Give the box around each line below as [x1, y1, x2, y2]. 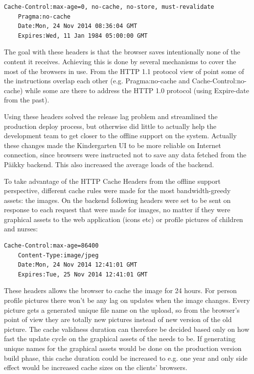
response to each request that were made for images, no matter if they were [4, 204, 231, 215]
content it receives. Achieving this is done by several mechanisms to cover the [4, 56, 236, 66]
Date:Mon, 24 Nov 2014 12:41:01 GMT [18, 261, 138, 269]
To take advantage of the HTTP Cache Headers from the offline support [4, 175, 221, 186]
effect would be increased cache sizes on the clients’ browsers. [4, 362, 187, 373]
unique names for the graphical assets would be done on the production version [4, 343, 242, 353]
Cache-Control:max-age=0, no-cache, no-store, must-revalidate [4, 3, 214, 10]
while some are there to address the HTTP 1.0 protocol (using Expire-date [25, 85, 249, 95]
